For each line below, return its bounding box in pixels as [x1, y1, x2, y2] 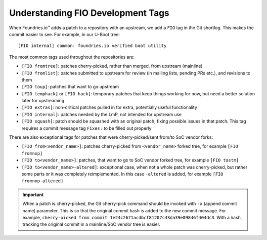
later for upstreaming [21, 98, 64, 104]
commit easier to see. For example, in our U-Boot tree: [9, 31, 120, 37]
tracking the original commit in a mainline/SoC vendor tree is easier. [22, 221, 161, 227]
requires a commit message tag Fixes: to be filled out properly [21, 125, 152, 131]
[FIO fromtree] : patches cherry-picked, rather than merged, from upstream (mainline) [21, 63, 203, 69]
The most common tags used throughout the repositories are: [9, 54, 135, 60]
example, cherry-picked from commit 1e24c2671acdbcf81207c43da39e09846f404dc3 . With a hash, [22, 214, 242, 220]
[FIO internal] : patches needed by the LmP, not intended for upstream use [21, 111, 182, 117]
